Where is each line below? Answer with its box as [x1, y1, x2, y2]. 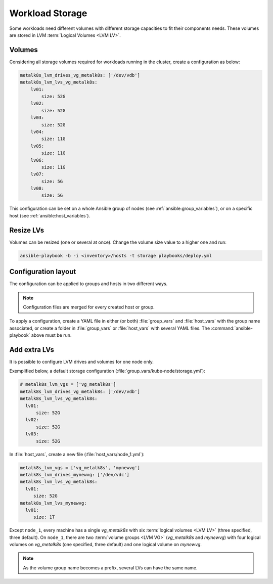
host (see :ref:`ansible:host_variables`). [9, 212, 90, 218]
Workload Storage [9, 8, 87, 19]
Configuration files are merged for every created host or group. [23, 304, 155, 310]
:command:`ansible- [210, 325, 253, 331]
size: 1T [33, 514, 55, 520]
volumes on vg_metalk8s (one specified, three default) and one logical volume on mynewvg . [9, 542, 202, 548]
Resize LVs [9, 226, 44, 235]
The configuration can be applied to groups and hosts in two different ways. [9, 281, 168, 287]
